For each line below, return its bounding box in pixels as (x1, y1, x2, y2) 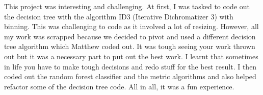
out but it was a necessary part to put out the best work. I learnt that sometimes (4, 51, 258, 61)
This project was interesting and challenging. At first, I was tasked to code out (4, 1, 250, 11)
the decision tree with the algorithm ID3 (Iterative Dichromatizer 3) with (4, 11, 233, 21)
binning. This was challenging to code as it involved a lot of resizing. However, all (4, 21, 259, 32)
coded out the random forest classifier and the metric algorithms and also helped (4, 71, 256, 82)
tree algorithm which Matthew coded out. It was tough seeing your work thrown (4, 41, 255, 52)
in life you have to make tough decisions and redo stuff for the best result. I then (4, 61, 257, 72)
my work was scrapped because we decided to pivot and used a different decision (4, 31, 256, 41)
